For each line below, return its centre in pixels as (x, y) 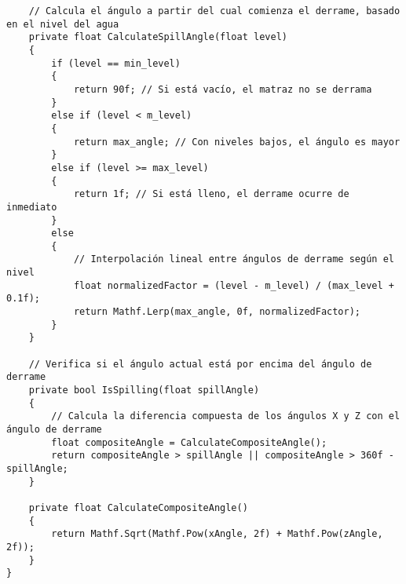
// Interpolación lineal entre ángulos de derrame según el (234, 259)
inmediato (32, 207)
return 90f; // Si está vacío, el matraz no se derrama (223, 89)
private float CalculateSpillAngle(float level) (158, 37)
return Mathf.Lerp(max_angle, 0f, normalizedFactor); (217, 312)
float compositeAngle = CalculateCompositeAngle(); (189, 442)
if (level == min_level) (116, 63)
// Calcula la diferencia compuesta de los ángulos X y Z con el (226, 416)
